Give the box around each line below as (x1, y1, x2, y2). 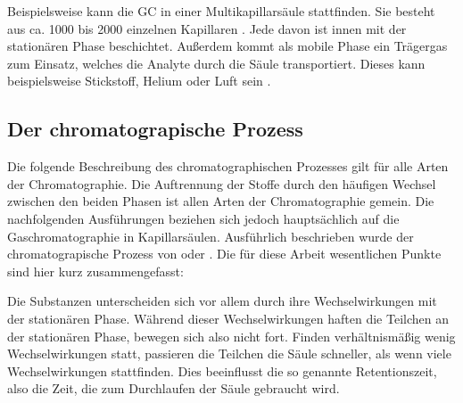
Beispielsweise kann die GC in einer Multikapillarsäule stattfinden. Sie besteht (7, 2, 435, 20)
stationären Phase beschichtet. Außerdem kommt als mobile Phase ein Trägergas (7, 37, 448, 55)
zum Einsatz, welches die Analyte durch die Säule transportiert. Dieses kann (7, 53, 426, 72)
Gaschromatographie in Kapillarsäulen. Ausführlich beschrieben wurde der (7, 226, 414, 245)
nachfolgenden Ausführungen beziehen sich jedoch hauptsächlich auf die (7, 209, 400, 227)
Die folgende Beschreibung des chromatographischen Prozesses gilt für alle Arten (7, 157, 449, 176)
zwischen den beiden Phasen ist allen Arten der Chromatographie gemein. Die (7, 192, 434, 210)
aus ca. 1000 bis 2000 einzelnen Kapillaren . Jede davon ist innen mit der (7, 19, 407, 37)
